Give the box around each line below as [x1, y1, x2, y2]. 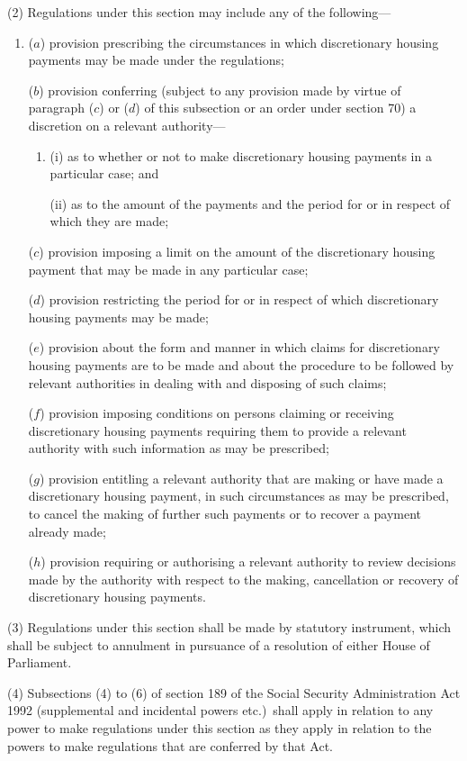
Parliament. [7, 653, 72, 672]
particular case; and [49, 164, 159, 183]
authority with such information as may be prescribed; [28, 439, 329, 458]
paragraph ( [28, 98, 94, 117]
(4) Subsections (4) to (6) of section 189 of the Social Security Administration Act [7, 683, 461, 702]
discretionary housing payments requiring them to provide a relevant [28, 421, 407, 439]
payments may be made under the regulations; [28, 50, 284, 69]
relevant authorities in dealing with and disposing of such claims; [28, 373, 387, 392]
